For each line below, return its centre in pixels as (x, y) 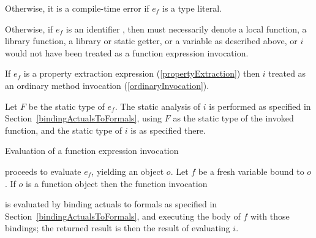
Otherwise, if (29, 29)
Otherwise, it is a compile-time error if (77, 8)
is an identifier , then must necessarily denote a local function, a (186, 29)
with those (270, 216)
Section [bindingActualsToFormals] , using (84, 118)
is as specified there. (168, 130)
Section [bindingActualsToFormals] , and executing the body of (123, 216)
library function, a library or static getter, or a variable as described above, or (151, 41)
